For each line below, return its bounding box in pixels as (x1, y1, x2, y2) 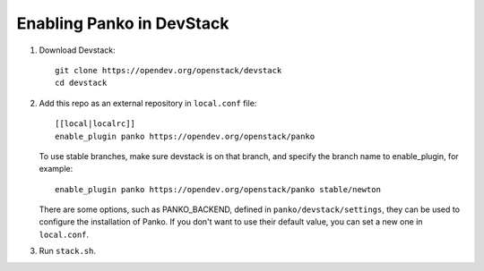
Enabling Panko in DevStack (16, 13, 229, 33)
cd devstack (55, 78, 108, 89)
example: (39, 164, 73, 174)
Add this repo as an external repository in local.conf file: (39, 97, 257, 108)
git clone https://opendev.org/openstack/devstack (55, 65, 282, 75)
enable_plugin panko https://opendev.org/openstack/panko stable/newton (55, 184, 381, 194)
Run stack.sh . (39, 246, 96, 257)
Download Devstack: (39, 45, 116, 55)
